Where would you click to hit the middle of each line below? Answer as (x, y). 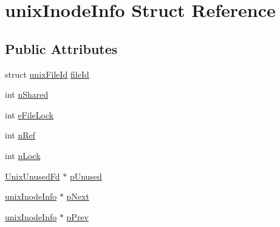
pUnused (86, 176)
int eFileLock (29, 114)
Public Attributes (61, 48)
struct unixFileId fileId (47, 74)
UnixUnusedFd (32, 176)
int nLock (23, 155)
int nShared (27, 94)
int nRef (20, 135)
